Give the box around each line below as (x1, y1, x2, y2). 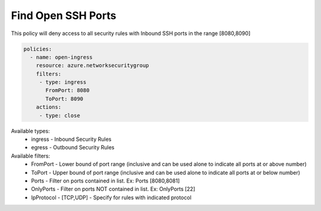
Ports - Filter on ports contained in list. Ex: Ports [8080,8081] (31, 177, 180, 184)
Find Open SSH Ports (11, 9, 117, 22)
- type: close (39, 112, 80, 119)
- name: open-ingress (30, 53, 93, 61)
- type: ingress (39, 79, 87, 86)
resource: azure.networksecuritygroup (36, 62, 149, 69)
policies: (23, 45, 52, 52)
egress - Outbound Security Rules (31, 144, 115, 151)
